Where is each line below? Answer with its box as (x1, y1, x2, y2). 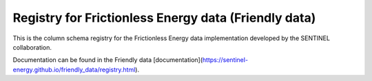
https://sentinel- (202, 56, 248, 64)
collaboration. (12, 43, 52, 51)
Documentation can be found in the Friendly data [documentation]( (12, 56, 203, 64)
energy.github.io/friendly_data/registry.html (12, 65, 136, 74)
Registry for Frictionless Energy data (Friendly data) (12, 10, 316, 25)
